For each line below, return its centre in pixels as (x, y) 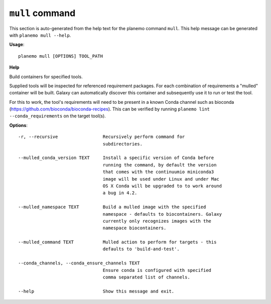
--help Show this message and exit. (96, 291)
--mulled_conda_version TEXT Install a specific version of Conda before (116, 158)
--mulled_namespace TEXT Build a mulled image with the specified (112, 207)
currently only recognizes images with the (157, 221)
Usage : (17, 45)
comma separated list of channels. (146, 277)
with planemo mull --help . (40, 35)
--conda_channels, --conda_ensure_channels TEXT (79, 263)
